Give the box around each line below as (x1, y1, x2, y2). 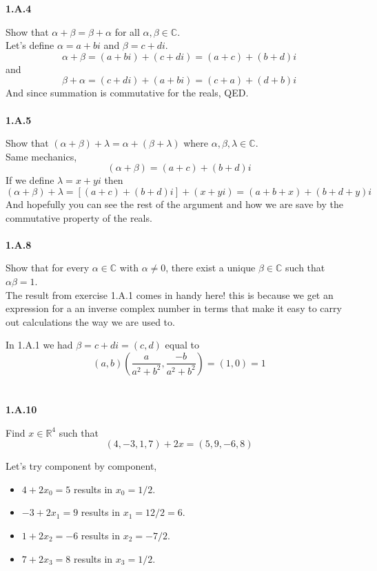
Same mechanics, (6, 149, 77, 163)
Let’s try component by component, (6, 459, 157, 473)
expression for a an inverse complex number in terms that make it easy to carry (6, 301, 342, 315)
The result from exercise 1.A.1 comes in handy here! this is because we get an (6, 287, 334, 302)
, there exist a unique (165, 260, 256, 275)
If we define (6, 173, 54, 187)
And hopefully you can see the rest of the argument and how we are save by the (6, 196, 343, 211)
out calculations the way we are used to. (6, 314, 175, 329)
